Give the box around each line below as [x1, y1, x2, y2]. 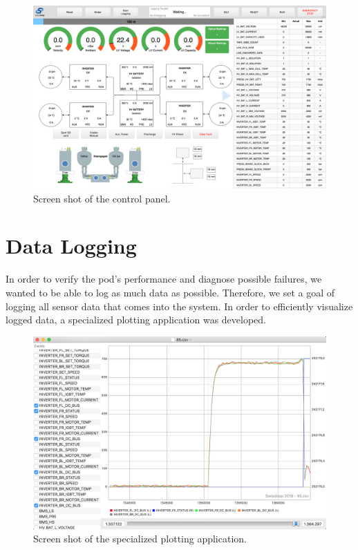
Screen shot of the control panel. [33, 191, 171, 205]
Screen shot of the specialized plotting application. [33, 531, 247, 546]
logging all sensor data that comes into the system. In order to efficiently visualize [6, 298, 353, 313]
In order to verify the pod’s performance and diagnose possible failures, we [6, 272, 322, 286]
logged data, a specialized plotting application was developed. [6, 312, 267, 327]
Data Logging [6, 231, 137, 260]
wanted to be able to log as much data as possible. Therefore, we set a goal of [6, 285, 335, 299]
